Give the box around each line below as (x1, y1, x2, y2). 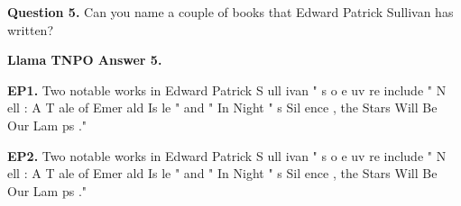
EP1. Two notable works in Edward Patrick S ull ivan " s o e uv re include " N (7, 80, 447, 99)
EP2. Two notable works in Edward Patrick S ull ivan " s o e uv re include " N (7, 146, 447, 165)
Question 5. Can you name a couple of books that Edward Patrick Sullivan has (7, 3, 454, 21)
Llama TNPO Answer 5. (7, 50, 162, 69)
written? (7, 20, 53, 39)
